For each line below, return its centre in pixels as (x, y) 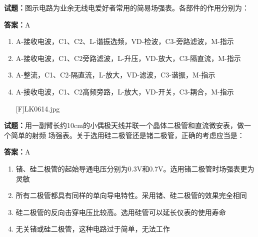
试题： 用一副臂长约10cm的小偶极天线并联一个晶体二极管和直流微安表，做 (124, 125)
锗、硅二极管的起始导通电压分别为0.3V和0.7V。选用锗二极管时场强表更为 (135, 168)
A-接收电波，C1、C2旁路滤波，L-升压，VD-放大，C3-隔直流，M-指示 (128, 58)
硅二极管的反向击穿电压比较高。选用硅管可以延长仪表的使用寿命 (121, 212)
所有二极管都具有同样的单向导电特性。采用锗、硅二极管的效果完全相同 (131, 195)
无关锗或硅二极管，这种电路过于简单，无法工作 (93, 229)
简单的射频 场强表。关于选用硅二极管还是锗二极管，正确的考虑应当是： (127, 135)
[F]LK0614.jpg (38, 108)
